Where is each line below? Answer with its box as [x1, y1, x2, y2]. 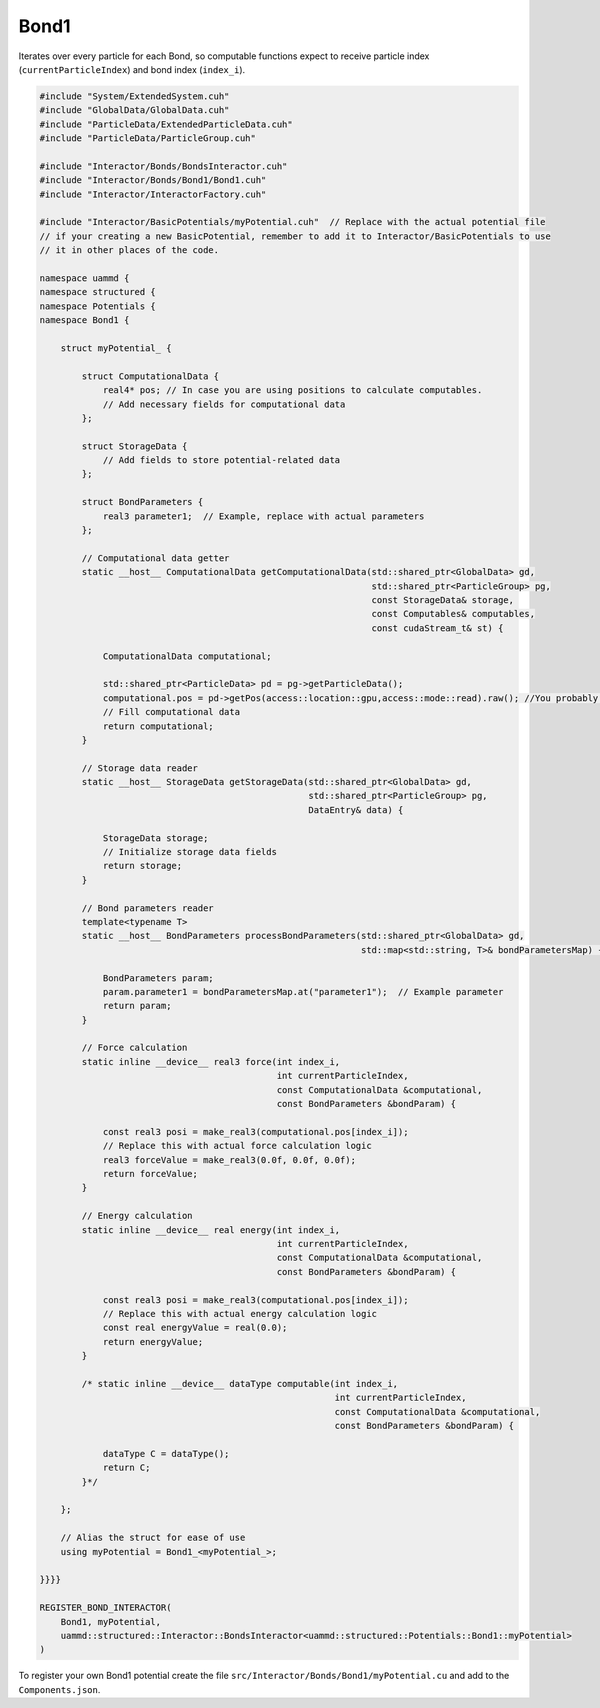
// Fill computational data [102, 706, 240, 718]
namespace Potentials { [39, 300, 157, 312]
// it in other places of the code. [39, 245, 220, 256]
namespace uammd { [39, 273, 130, 284]
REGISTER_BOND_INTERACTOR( [39, 1602, 172, 1614]
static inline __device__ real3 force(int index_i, [81, 1056, 341, 1067]
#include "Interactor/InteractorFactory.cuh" [39, 188, 267, 200]
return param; [102, 1000, 172, 1012]
